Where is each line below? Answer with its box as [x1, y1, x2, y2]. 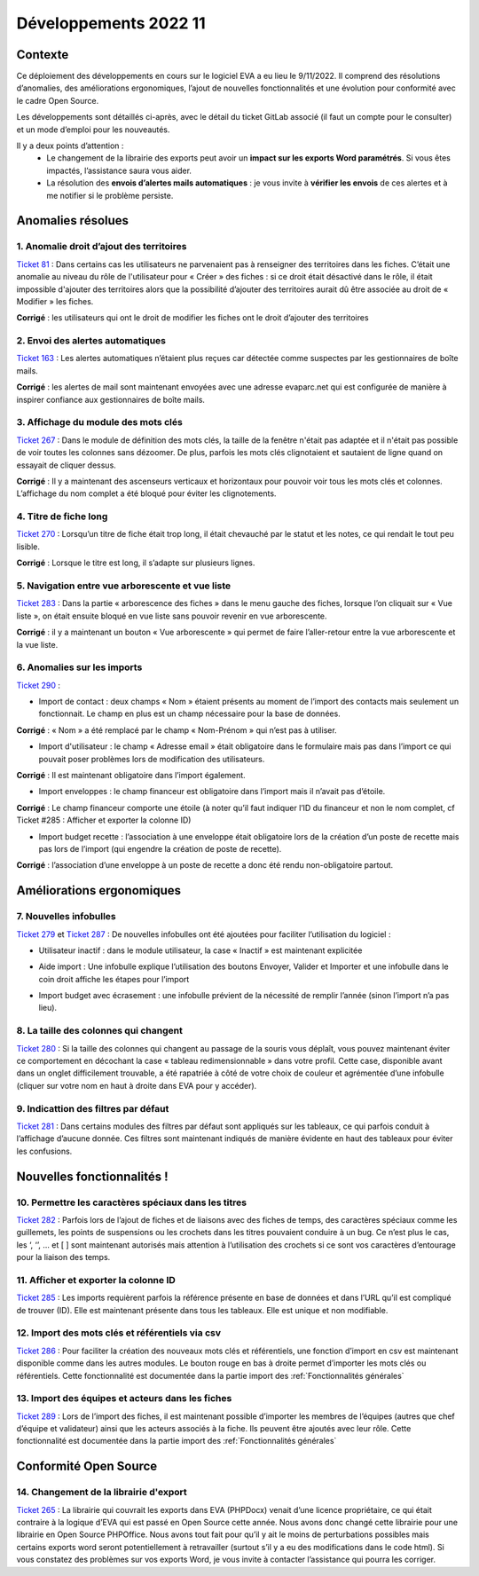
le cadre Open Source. [16, 95, 99, 106]
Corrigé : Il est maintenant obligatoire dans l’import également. [16, 770, 246, 781]
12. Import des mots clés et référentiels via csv [16, 1327, 222, 1339]
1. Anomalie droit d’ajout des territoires [16, 240, 187, 253]
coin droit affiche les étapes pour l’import [38, 973, 190, 984]
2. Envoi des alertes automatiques [16, 335, 167, 347]
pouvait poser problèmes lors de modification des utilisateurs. [38, 753, 265, 764]
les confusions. [16, 1146, 73, 1156]
